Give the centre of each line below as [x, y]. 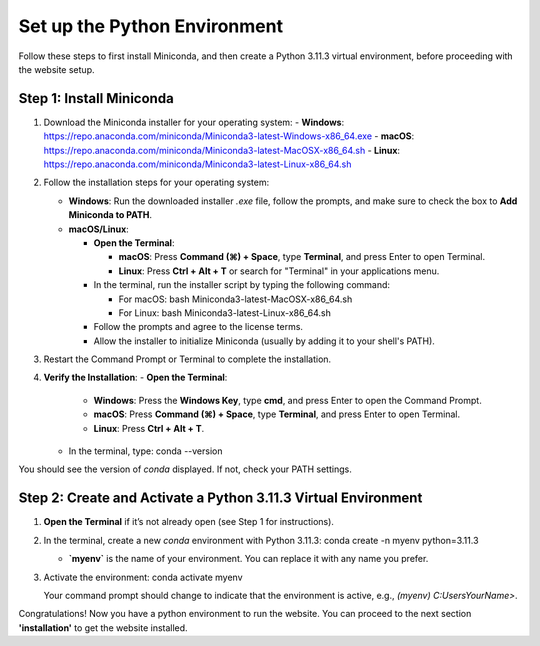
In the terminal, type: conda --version [145, 451]
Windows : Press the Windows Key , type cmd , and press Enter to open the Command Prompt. [287, 400]
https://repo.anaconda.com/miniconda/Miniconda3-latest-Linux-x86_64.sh [197, 164]
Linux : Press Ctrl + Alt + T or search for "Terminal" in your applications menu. [279, 271]
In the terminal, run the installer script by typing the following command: [241, 285]
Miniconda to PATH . [110, 215]
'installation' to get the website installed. [103, 627]
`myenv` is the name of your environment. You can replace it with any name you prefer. [248, 559]
